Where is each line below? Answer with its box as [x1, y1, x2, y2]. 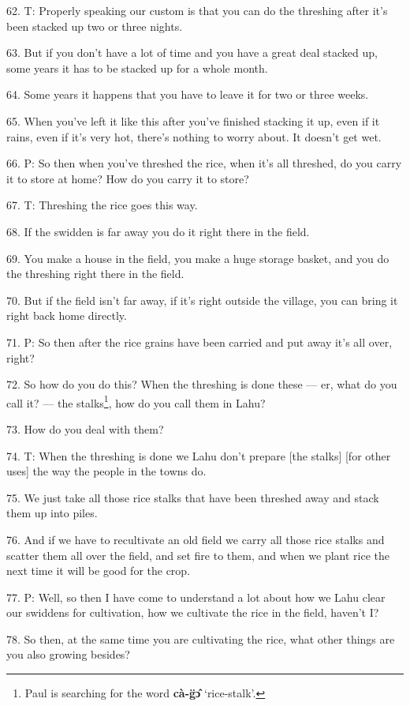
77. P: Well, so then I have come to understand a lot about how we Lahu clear [6, 588, 386, 605]
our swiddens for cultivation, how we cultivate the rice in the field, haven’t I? [6, 604, 379, 621]
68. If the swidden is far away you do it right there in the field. [6, 223, 310, 239]
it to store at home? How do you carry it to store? [6, 170, 249, 186]
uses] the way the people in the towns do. [6, 463, 207, 479]
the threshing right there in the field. [6, 265, 184, 282]
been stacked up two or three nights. [6, 17, 183, 34]
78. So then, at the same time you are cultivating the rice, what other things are [6, 630, 395, 647]
